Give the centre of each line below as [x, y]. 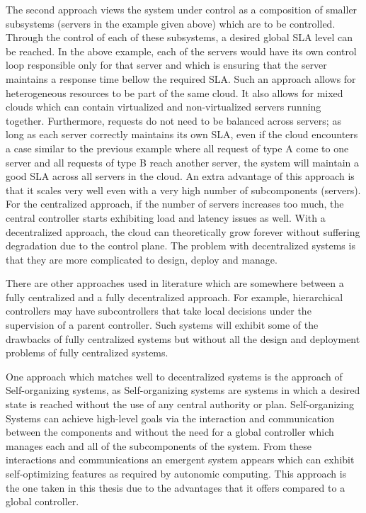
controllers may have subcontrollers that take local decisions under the [159, 311]
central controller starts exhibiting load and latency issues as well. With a [166, 217]
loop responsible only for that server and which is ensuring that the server [166, 65]
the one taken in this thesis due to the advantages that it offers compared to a [176, 487]
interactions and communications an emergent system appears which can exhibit [180, 460]
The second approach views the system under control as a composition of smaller [182, 9]
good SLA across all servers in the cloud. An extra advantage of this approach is [180, 176]
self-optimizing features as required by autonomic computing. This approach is [176, 473]
